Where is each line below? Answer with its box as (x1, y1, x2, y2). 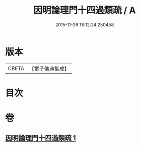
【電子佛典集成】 (29, 65, 69, 72)
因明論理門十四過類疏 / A (33, 5, 136, 16)
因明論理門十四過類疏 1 (5, 134, 77, 142)
